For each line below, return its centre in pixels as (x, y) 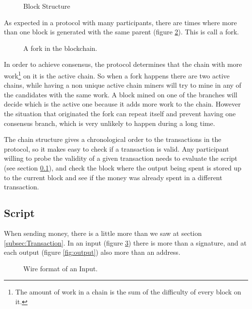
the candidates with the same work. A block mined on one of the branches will (121, 94)
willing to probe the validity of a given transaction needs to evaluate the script (121, 158)
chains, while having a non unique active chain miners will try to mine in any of (123, 85)
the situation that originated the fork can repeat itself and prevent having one (120, 113)
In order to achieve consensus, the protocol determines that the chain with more (123, 64)
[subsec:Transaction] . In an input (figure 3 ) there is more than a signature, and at (125, 242)
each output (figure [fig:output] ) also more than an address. (92, 252)
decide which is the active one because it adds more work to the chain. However (122, 104)
